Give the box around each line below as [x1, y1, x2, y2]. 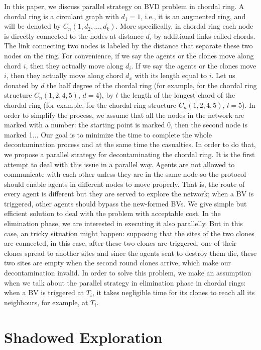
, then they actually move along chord [6, 70, 123, 81]
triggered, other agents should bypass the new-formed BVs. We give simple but [4, 198, 247, 208]
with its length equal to [135, 70, 207, 81]
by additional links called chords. [154, 30, 255, 41]
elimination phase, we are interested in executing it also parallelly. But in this [4, 218, 243, 229]
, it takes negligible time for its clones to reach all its [92, 287, 255, 298]
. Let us [211, 70, 235, 81]
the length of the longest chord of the [120, 90, 235, 100]
